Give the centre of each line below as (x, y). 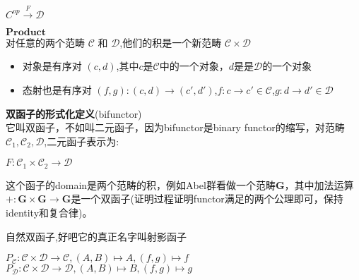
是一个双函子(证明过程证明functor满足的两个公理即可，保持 (207, 199)
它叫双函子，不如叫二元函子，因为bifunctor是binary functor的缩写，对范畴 (175, 127)
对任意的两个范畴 (45, 42)
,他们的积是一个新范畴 (171, 42)
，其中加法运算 (319, 184)
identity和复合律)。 (49, 212)
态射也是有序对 (57, 89)
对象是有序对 (52, 66)
